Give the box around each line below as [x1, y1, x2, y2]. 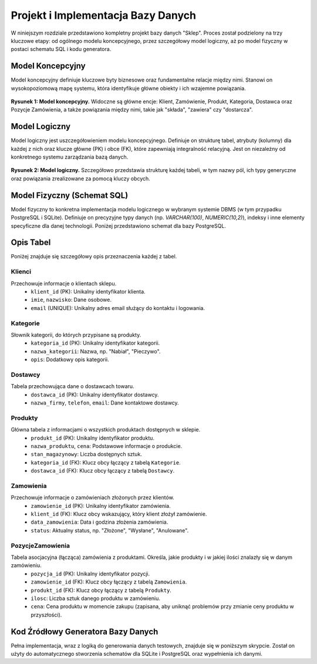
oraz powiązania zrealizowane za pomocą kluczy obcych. [11, 175, 151, 182]
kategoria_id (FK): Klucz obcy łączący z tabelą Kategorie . [31, 459, 181, 466]
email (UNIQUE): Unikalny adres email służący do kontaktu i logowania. [31, 304, 205, 311]
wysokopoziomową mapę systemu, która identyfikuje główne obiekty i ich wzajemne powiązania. [11, 85, 246, 92]
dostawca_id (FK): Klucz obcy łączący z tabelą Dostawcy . [31, 467, 175, 474]
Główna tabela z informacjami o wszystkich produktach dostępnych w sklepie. [11, 426, 201, 433]
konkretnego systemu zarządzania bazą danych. [11, 153, 129, 161]
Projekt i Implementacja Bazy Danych [11, 9, 197, 22]
